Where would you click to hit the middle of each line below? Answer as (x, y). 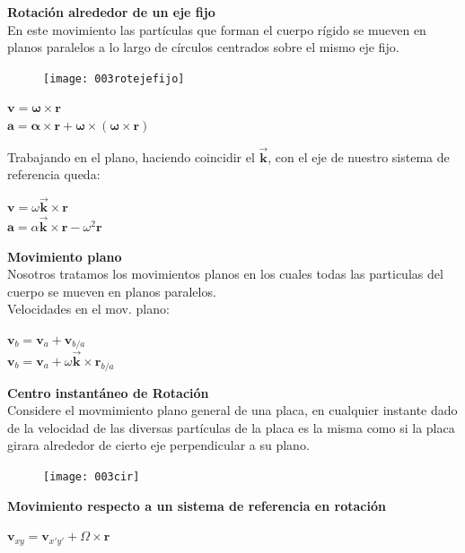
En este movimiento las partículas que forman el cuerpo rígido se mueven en (217, 29)
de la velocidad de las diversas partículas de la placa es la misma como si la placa (231, 427)
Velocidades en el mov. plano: (88, 309)
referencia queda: (54, 174)
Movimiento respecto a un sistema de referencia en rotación (197, 505)
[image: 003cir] (92, 476)
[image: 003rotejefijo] (114, 78)
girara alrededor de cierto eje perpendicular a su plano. (158, 445)
